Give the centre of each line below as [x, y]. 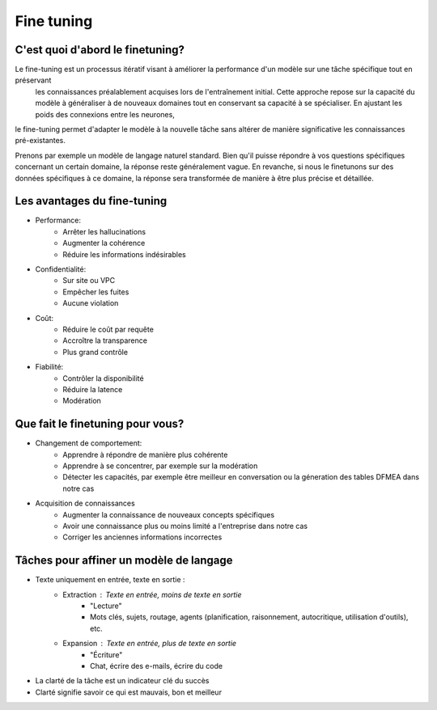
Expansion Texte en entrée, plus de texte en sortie [150, 644]
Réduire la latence [93, 389]
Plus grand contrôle [95, 352]
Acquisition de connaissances [85, 503]
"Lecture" [106, 606]
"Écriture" [106, 654]
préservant [33, 80]
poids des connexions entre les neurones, [105, 114]
